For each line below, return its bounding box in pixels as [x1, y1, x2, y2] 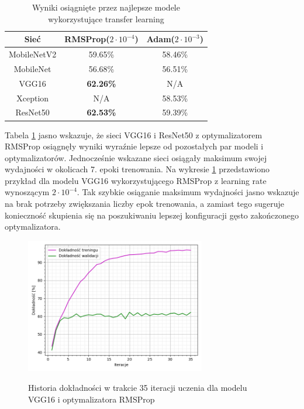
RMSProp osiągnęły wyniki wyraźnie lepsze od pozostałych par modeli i [5, 140, 264, 152]
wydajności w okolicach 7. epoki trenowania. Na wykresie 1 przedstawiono [5, 163, 270, 175]
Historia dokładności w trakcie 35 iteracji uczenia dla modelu [28, 381, 247, 394]
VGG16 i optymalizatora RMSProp [28, 393, 155, 405]
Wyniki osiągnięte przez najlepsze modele [32, 1, 180, 13]
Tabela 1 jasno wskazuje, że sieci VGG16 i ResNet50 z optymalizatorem [5, 128, 262, 141]
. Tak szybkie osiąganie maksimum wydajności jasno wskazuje [77, 186, 299, 198]
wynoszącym [5, 186, 50, 198]
